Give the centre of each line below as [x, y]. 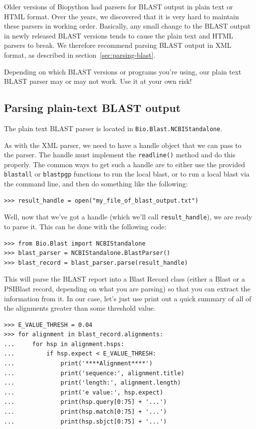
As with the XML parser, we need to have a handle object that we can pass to [123, 145]
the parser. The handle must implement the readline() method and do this [120, 155]
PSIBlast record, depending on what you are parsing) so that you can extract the [127, 288]
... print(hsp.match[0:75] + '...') [85, 412]
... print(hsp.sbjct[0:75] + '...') [85, 421]
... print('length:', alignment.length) [92, 383]
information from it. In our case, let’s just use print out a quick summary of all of [128, 298]
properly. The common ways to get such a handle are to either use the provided [125, 164]
